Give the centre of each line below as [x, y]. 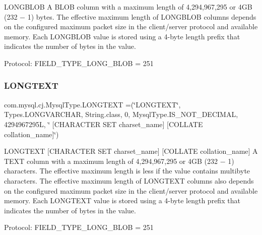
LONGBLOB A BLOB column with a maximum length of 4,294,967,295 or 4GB [128, 7]
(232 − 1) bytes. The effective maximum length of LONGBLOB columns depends [130, 16]
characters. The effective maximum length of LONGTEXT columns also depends [129, 180]
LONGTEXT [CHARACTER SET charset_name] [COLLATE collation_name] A [131, 151]
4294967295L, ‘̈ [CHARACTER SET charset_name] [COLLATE [104, 124]
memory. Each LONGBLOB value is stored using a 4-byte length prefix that [122, 36]
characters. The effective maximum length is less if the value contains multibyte [127, 171]
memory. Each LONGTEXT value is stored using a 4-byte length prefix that [122, 200]
